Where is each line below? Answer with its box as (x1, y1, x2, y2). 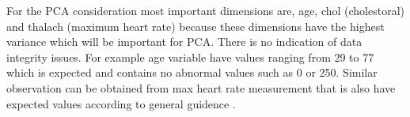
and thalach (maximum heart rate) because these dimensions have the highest (6, 17, 385, 34)
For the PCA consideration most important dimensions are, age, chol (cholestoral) (6, 2, 405, 18)
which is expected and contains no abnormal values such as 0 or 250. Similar (6, 64, 378, 81)
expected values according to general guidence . (6, 95, 236, 111)
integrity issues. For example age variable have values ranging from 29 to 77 (6, 48, 374, 65)
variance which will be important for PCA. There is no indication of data (6, 33, 363, 50)
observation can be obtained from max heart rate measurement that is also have (6, 79, 396, 96)
